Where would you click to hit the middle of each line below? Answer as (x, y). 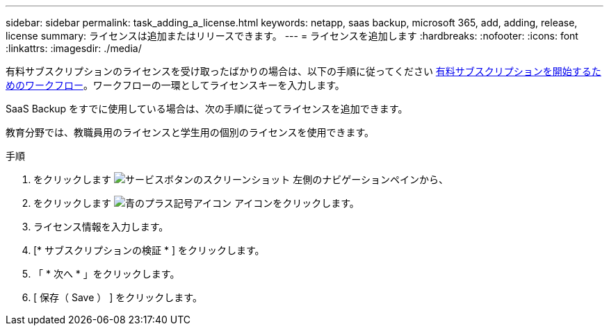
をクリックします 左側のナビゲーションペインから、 (241, 179)
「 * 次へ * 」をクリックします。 (107, 274)
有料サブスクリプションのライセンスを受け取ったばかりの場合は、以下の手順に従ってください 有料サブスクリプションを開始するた (303, 71)
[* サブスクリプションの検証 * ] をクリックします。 (149, 250)
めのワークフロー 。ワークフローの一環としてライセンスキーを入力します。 (175, 85)
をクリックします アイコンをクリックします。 (196, 203)
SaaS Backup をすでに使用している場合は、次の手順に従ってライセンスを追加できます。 (207, 109)
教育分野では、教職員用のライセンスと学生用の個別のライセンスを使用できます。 (190, 132)
